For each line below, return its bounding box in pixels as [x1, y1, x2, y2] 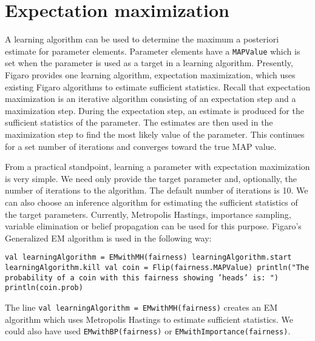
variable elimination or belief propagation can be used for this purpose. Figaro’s [5, 220, 302, 232]
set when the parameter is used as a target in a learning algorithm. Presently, [5, 56, 293, 69]
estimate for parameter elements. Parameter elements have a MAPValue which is [5, 44, 300, 57]
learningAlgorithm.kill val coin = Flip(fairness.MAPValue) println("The [5, 263, 310, 272]
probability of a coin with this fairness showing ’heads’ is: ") [5, 273, 279, 282]
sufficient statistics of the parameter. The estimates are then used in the [5, 116, 273, 129]
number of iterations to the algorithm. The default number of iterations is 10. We [5, 184, 308, 197]
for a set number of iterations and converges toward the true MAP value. [5, 140, 277, 152]
